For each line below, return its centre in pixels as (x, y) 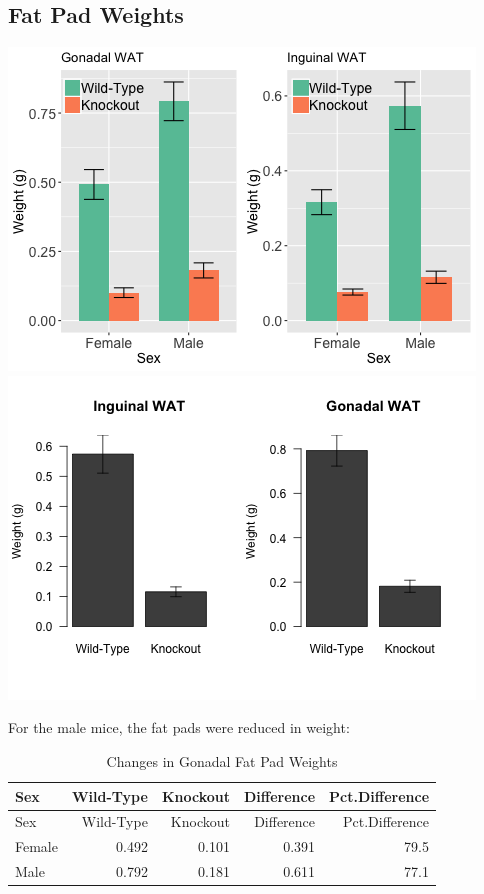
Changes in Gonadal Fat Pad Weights (222, 760)
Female (36, 846)
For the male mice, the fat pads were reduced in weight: (179, 727)
